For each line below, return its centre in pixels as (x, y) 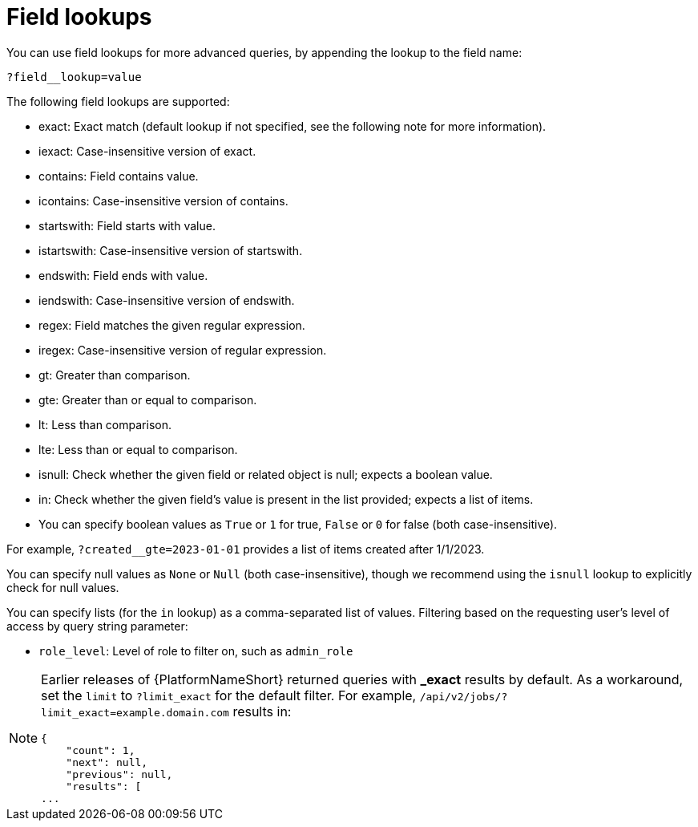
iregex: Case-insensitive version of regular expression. (183, 350)
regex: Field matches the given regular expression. (172, 325)
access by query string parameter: (97, 626)
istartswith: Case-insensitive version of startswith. (171, 250)
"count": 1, (101, 750)
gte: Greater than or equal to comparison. (148, 399)
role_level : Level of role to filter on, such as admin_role (196, 651)
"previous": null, (119, 774)
